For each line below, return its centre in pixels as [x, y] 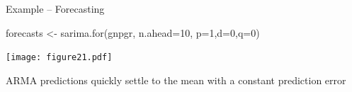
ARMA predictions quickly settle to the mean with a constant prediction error [176, 80]
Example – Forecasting [55, 8]
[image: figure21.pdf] [59, 58]
